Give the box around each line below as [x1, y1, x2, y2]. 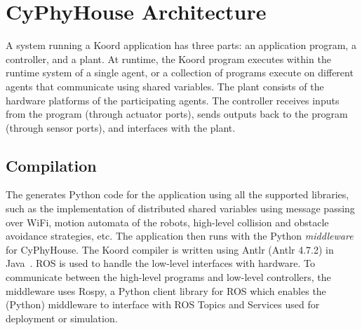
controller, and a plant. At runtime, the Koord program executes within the [6, 51, 331, 66]
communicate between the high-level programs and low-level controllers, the [6, 270, 331, 284]
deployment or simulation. [6, 310, 118, 325]
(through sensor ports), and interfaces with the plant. [6, 120, 236, 135]
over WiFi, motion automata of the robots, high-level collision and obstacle [6, 214, 329, 229]
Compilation [6, 154, 97, 176]
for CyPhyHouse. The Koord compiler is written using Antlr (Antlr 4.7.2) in [6, 242, 334, 256]
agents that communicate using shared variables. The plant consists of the [6, 78, 324, 93]
